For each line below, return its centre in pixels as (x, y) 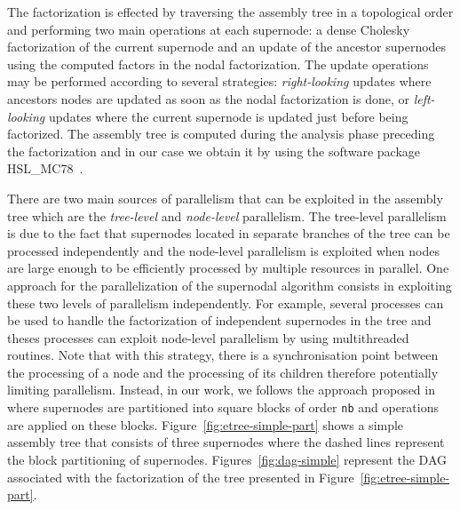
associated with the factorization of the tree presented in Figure (181, 477)
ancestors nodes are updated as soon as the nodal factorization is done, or (208, 98)
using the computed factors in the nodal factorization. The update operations (218, 64)
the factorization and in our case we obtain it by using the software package (214, 151)
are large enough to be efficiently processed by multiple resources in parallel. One (228, 268)
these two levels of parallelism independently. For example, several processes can (226, 303)
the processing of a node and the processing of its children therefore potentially (223, 372)
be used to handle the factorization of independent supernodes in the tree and (219, 320)
